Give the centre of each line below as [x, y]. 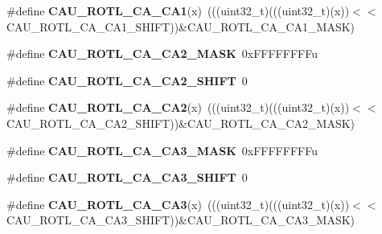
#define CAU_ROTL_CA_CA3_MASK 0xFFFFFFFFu [162, 150]
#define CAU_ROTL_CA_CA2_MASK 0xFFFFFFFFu [162, 53]
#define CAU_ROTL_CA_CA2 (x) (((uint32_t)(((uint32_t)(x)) [178, 107]
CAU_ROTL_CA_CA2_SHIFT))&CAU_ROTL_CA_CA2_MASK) [181, 123]
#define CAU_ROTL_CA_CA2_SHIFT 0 [127, 80]
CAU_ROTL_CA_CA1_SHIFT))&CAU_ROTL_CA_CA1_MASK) [181, 26]
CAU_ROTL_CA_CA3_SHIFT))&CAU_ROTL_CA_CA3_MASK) [181, 220]
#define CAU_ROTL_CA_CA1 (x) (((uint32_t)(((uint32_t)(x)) [178, 10]
